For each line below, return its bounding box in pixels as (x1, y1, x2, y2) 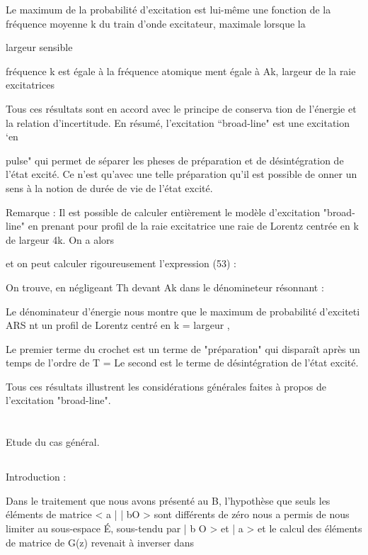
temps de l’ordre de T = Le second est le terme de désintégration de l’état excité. (6, 355, 359, 370)
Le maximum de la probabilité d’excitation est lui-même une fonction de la (6, 2, 331, 16)
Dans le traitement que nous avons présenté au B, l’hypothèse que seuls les (6, 493, 330, 508)
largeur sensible (6, 40, 73, 55)
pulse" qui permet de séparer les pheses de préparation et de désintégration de (6, 152, 344, 167)
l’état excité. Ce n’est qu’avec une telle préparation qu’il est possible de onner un (6, 167, 357, 181)
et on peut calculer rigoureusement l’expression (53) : (6, 256, 236, 271)
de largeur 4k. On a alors (6, 232, 115, 247)
